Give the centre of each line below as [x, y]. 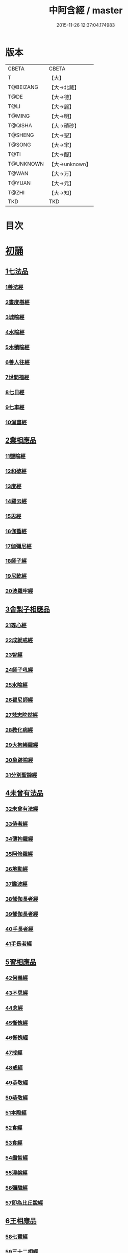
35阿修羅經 [19, 854]
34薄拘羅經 [19, 839]
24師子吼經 [19, 670]
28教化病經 [19, 730]
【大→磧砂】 [64, 126]
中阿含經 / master [86, 10]
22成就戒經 [19, 640]
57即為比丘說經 [24, 1203]
